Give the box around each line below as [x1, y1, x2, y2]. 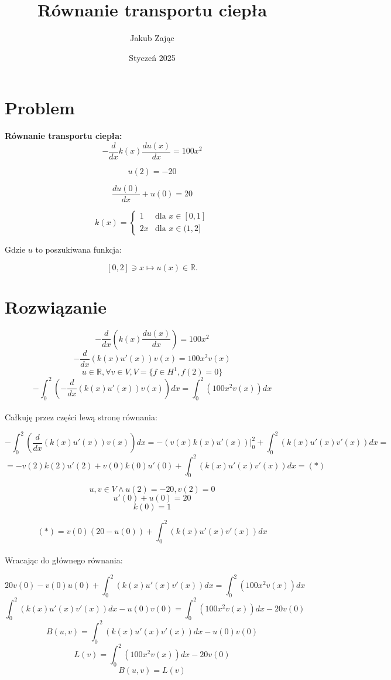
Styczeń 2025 [129, 51, 176, 63]
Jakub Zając [130, 32, 174, 44]
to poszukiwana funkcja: [35, 243, 122, 255]
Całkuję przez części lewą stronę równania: [5, 411, 157, 423]
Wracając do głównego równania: [5, 554, 123, 566]
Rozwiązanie [5, 294, 107, 318]
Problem [5, 96, 75, 120]
